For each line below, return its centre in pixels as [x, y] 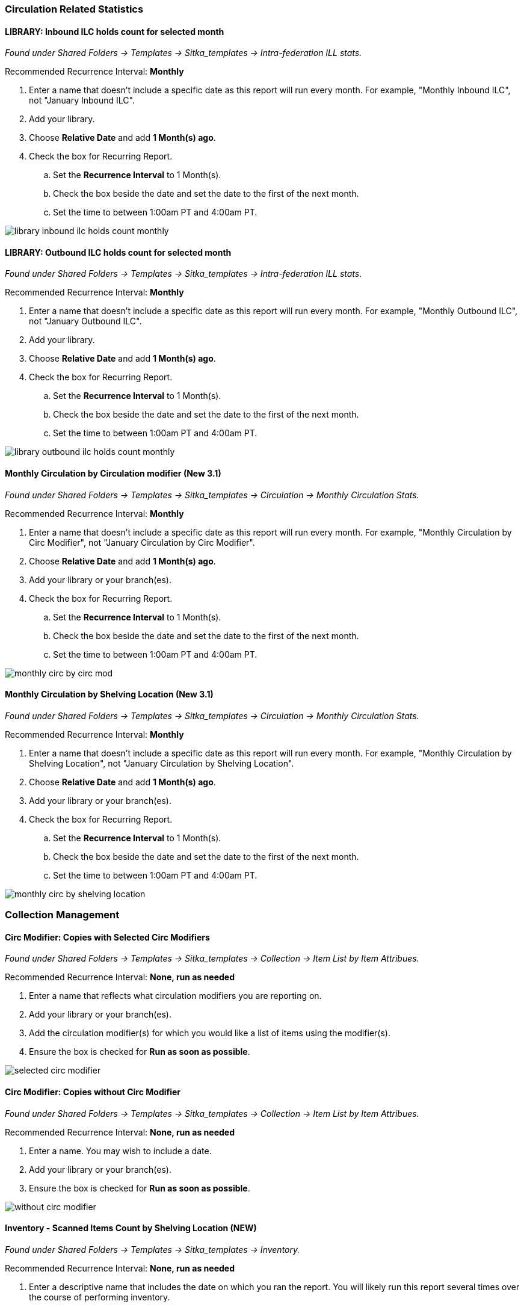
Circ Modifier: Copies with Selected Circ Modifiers [107, 937]
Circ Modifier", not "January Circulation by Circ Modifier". [142, 542]
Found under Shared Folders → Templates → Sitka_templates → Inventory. [153, 1249]
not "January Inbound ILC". [82, 100]
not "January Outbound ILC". [85, 321]
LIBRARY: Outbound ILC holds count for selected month [118, 252]
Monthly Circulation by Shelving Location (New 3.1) [109, 694]
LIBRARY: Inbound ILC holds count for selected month [115, 31]
